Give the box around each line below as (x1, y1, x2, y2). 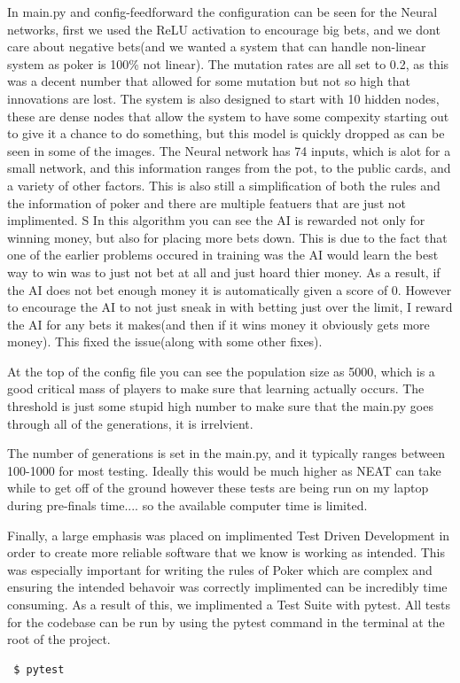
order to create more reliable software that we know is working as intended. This (7, 543, 446, 562)
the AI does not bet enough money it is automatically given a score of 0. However (7, 280, 452, 299)
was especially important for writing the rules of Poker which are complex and (7, 560, 433, 578)
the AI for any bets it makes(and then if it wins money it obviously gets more (7, 314, 430, 333)
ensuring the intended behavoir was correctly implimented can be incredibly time (7, 578, 448, 596)
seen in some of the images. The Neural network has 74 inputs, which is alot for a (7, 141, 451, 159)
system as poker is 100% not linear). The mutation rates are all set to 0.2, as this (7, 54, 449, 73)
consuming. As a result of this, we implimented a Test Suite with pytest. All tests (7, 595, 450, 613)
